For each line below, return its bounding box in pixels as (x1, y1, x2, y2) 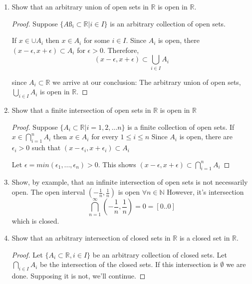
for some (83, 35, 110, 45)
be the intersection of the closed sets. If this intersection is (40, 259, 218, 270)
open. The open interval (11, 187, 85, 197)
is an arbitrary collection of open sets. (110, 18, 226, 28)
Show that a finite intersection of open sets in (11, 105, 151, 115)
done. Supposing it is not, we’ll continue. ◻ (11, 270, 146, 281)
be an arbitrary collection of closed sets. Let (92, 249, 227, 260)
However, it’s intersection (167, 187, 244, 197)
